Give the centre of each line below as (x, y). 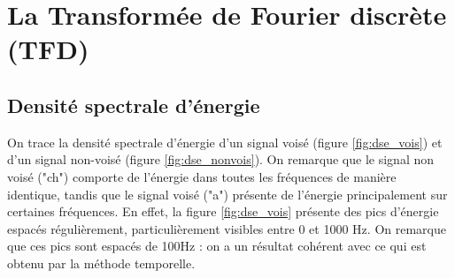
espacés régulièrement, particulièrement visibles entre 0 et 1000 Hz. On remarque (227, 228)
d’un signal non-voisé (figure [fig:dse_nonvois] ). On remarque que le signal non (221, 159)
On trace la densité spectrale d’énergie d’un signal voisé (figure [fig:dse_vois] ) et (225, 142)
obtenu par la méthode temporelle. (101, 263)
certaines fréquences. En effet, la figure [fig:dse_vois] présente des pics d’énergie (223, 211)
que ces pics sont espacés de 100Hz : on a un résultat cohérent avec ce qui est (217, 246)
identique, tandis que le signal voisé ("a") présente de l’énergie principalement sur (227, 194)
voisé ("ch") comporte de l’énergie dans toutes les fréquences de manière (202, 176)
